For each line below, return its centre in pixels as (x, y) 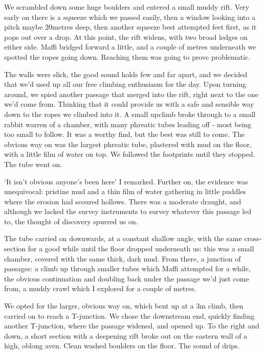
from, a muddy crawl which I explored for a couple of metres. (100, 288)
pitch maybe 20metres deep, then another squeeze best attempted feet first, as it (130, 27)
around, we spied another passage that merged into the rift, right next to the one (131, 94)
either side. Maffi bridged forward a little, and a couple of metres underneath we (130, 47)
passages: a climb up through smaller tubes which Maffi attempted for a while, (127, 268)
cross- (253, 238)
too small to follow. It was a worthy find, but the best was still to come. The (125, 134)
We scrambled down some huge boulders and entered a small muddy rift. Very (127, 7)
